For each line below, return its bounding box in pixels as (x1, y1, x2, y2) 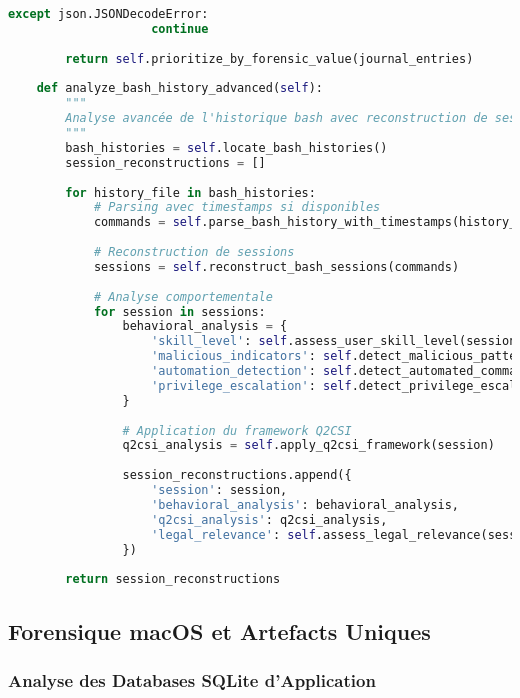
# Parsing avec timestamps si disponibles (93, 200, 381, 215)
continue (151, 21, 209, 36)
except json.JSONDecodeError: (8, 7, 209, 21)
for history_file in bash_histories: (65, 185, 316, 200)
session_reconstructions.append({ (122, 468, 352, 483)
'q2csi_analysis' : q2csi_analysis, (151, 512, 388, 527)
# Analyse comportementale (93, 289, 273, 304)
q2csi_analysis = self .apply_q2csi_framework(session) (122, 438, 495, 453)
